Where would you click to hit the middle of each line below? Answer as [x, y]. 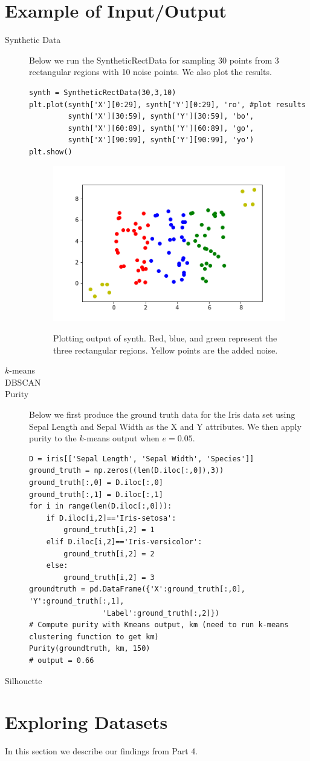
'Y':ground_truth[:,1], [77, 601]
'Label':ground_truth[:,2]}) [161, 613]
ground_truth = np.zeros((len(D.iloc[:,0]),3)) [127, 471]
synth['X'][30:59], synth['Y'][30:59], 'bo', [161, 117]
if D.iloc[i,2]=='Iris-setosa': [111, 518]
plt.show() [51, 152]
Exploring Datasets [86, 722]
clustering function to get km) [94, 637]
